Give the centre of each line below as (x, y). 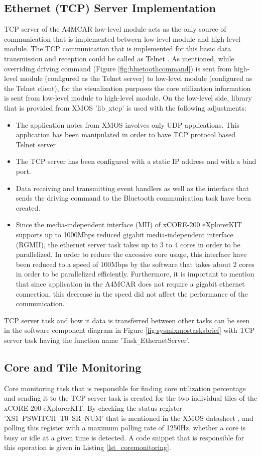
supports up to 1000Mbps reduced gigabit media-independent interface (124, 234)
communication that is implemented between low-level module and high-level (122, 38)
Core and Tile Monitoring (73, 367)
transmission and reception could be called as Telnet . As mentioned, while (119, 58)
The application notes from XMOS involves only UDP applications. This (128, 124)
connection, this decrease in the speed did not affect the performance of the (132, 293)
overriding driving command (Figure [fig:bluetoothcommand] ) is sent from (118, 68)
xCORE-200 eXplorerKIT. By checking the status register (93, 407)
